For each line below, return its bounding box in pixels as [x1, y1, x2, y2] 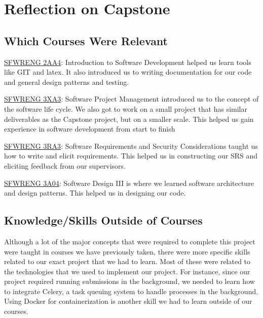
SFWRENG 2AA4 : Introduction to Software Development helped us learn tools [4, 56, 251, 67]
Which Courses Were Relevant [4, 33, 168, 48]
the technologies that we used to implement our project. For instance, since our [4, 266, 250, 276]
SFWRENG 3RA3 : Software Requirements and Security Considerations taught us [4, 140, 258, 151]
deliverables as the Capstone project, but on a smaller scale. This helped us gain [4, 113, 254, 124]
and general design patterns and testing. [4, 76, 129, 87]
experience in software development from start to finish [4, 123, 175, 134]
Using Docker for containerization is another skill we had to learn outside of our [4, 296, 252, 306]
